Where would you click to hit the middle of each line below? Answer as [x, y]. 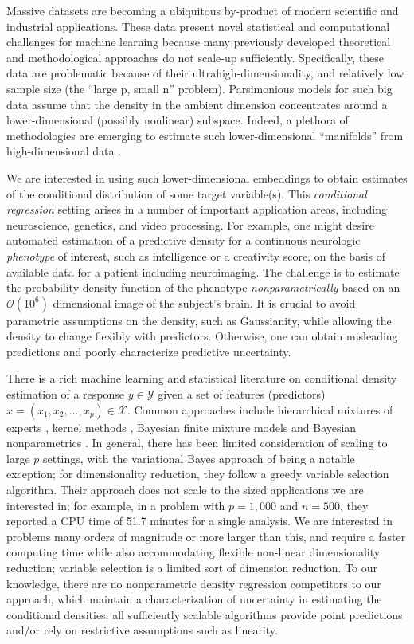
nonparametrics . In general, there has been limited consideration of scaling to [197, 443]
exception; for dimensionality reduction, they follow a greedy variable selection [198, 474]
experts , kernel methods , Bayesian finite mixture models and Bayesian [182, 427]
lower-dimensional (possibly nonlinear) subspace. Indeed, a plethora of [178, 120]
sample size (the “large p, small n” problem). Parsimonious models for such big [199, 88]
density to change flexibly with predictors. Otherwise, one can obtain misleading [202, 336]
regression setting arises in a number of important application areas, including [197, 209]
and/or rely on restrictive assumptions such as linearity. [142, 630]
